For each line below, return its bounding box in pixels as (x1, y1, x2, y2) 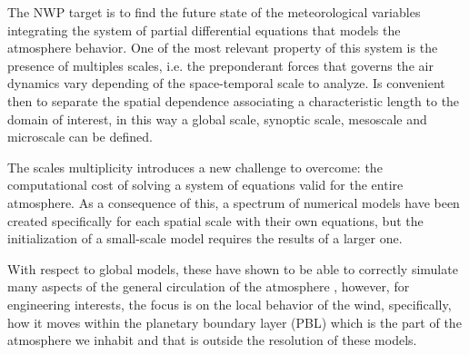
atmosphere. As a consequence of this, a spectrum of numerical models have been (7, 192, 460, 212)
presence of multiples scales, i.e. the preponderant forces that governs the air (7, 55, 434, 74)
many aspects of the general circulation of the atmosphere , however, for (7, 277, 410, 296)
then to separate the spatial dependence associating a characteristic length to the (7, 91, 460, 110)
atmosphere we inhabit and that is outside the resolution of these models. (7, 330, 417, 350)
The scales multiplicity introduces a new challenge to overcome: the (7, 157, 383, 176)
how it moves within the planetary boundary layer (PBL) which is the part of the (7, 312, 462, 331)
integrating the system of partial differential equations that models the (7, 20, 401, 39)
